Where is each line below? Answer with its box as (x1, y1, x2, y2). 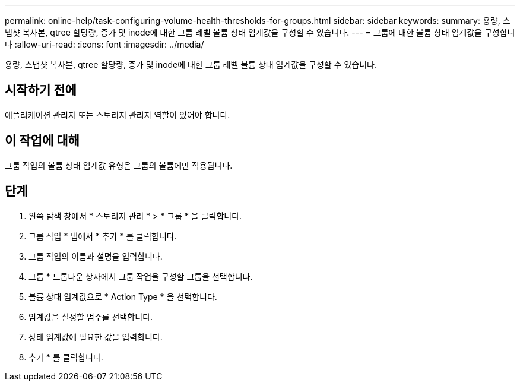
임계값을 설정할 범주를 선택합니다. (28, 311, 153, 322)
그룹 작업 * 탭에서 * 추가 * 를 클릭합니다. (28, 230, 177, 241)
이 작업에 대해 (5, 133, 80, 148)
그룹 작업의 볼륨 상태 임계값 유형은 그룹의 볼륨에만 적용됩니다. (5, 160, 233, 170)
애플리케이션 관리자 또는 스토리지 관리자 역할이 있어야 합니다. (5, 109, 230, 120)
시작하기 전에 (5, 83, 77, 98)
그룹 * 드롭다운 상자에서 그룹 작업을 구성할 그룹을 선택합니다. (28, 271, 253, 281)
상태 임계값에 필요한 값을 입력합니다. (28, 331, 163, 342)
